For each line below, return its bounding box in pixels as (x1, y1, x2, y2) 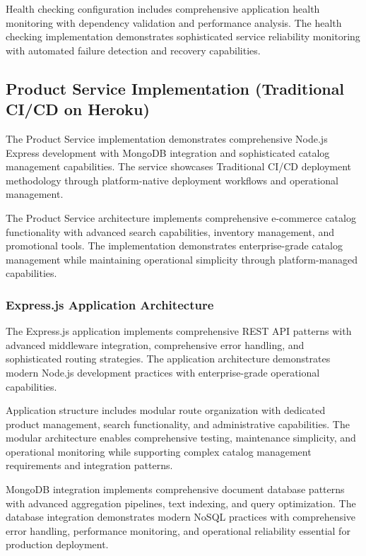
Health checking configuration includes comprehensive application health (6, 1, 320, 16)
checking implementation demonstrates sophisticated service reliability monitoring (6, 29, 360, 44)
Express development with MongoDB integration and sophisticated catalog (6, 145, 330, 160)
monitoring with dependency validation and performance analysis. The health (6, 15, 342, 30)
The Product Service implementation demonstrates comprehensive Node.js (6, 131, 328, 146)
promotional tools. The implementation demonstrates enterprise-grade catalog (6, 238, 343, 253)
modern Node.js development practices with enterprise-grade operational (6, 365, 320, 379)
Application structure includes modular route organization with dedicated (6, 403, 326, 418)
